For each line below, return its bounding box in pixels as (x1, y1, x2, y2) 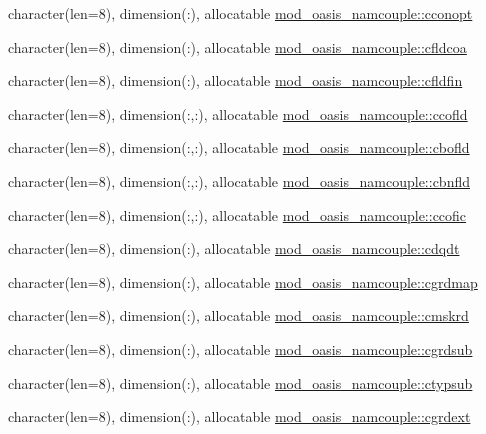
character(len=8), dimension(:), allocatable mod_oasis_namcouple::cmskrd (8, 305, 469, 326)
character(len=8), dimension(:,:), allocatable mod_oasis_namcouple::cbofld (8, 137, 470, 158)
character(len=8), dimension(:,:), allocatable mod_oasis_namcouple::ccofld (8, 103, 468, 124)
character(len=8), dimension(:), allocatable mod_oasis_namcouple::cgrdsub (8, 338, 473, 359)
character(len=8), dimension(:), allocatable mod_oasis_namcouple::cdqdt (8, 238, 460, 259)
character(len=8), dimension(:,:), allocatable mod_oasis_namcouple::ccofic (8, 204, 467, 225)
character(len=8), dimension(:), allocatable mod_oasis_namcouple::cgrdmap (8, 271, 478, 292)
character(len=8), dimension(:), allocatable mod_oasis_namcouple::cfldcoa (8, 36, 467, 57)
